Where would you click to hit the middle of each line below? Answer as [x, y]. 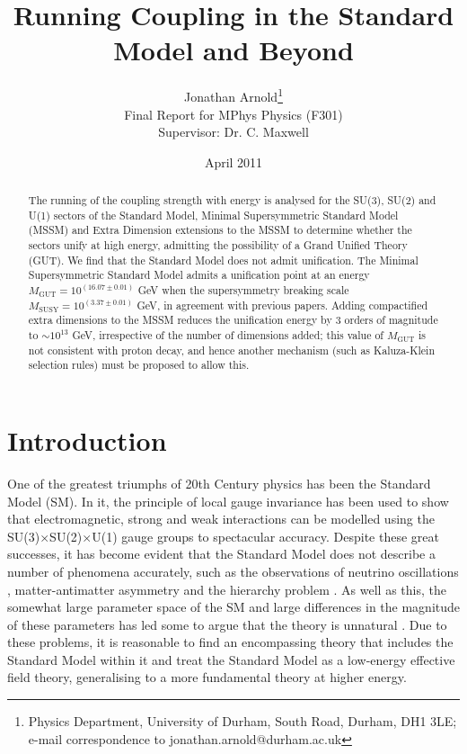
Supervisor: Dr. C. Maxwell [233, 132]
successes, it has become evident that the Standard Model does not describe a [221, 554]
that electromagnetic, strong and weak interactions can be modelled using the [221, 519]
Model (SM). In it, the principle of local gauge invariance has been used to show [228, 501]
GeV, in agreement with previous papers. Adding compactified [282, 305]
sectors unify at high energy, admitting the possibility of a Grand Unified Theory [218, 245]
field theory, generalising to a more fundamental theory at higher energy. [207, 677]
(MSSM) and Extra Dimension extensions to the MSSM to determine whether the [220, 230]
